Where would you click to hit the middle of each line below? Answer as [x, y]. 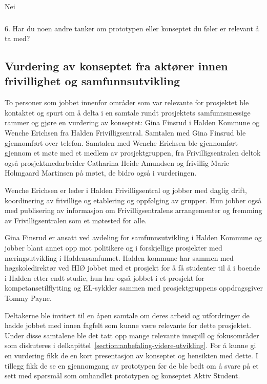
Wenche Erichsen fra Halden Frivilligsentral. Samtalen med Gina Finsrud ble [125, 133]
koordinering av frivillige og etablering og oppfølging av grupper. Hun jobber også [133, 200]
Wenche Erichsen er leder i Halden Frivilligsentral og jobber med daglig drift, [126, 190]
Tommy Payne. [28, 297]
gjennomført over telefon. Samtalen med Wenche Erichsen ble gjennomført [121, 142]
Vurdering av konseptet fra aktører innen [116, 66]
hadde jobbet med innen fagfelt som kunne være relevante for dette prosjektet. [128, 325]
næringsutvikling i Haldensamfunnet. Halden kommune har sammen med [119, 257]
